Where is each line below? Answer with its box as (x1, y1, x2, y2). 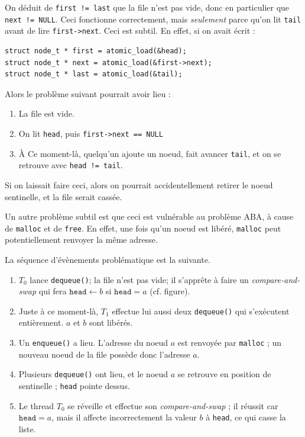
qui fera (38, 285, 67, 297)
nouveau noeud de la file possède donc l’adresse (18, 348, 190, 360)
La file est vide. (18, 107, 74, 120)
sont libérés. (89, 316, 133, 329)
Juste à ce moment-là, (18, 304, 99, 317)
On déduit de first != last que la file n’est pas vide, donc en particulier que (5, 1, 290, 13)
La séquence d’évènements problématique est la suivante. (5, 253, 210, 265)
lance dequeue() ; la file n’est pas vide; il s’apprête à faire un (30, 273, 249, 285)
